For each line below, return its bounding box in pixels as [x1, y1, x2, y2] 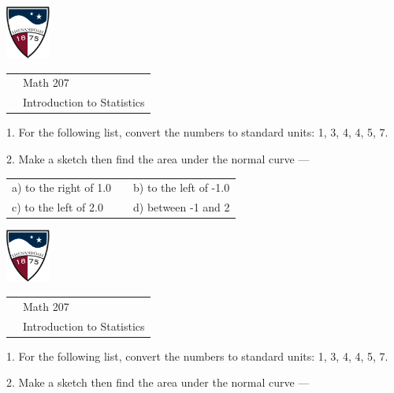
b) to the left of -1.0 [133, 179, 230, 196]
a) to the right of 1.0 [12, 179, 112, 196]
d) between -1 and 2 [133, 199, 230, 215]
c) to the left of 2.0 [12, 199, 103, 215]
